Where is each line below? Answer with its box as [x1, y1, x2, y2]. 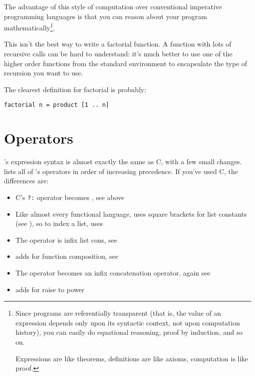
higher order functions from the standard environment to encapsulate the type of [4, 58, 247, 68]
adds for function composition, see [15, 251, 118, 261]
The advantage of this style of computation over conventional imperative [4, 1, 222, 11]
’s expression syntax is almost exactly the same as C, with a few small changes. [4, 156, 242, 167]
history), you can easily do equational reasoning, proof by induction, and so [15, 327, 243, 337]
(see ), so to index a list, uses [15, 218, 103, 228]
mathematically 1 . [4, 21, 55, 32]
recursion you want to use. [4, 68, 83, 78]
